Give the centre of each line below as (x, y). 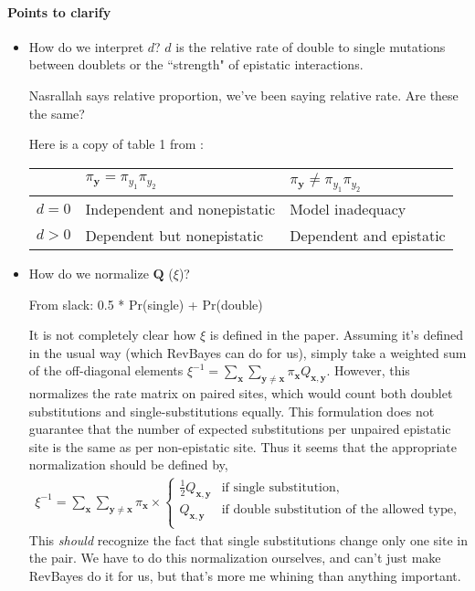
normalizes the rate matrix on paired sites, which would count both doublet (241, 393)
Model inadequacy (348, 208)
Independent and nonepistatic (180, 208)
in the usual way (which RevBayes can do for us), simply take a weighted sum (248, 352)
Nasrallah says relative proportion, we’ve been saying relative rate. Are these (243, 95)
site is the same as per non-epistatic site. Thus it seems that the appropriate (243, 446)
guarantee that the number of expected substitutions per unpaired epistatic (240, 429)
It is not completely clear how (112, 335)
